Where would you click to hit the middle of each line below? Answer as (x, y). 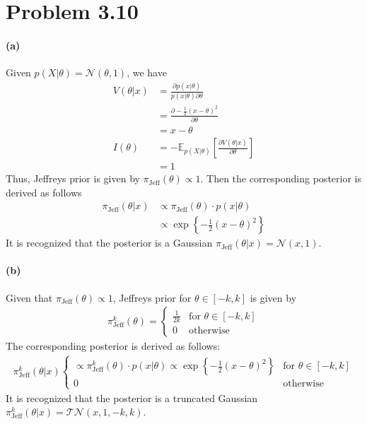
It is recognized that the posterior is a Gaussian (109, 243)
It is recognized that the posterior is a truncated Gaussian (132, 397)
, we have (147, 72)
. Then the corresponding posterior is (281, 178)
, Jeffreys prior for (152, 297)
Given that (29, 297)
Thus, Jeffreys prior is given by (73, 178)
